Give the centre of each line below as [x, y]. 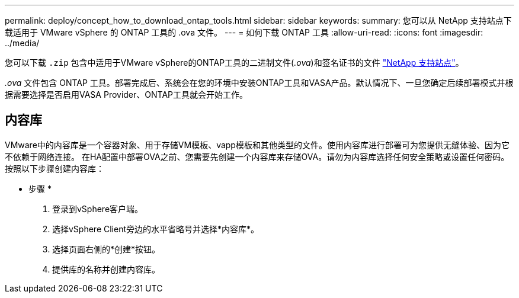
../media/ [22, 43]
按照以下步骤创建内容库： [55, 168]
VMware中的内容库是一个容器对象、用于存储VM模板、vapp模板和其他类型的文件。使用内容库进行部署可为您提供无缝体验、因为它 [257, 145]
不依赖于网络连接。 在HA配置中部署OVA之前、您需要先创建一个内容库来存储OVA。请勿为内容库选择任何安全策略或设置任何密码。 [257, 156]
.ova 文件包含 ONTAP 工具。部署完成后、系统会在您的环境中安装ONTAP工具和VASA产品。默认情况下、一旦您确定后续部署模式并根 [259, 83]
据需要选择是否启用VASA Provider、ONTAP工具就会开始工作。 [126, 94]
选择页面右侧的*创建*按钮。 [106, 249]
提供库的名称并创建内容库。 [106, 269]
